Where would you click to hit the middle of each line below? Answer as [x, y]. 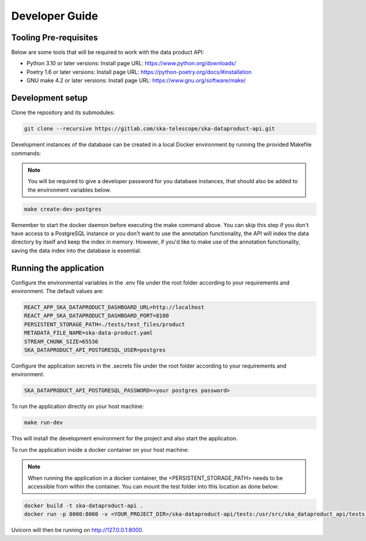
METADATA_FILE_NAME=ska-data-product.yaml [88, 333]
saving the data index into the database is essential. [76, 250]
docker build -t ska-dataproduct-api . [84, 506]
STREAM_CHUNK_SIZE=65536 [61, 341]
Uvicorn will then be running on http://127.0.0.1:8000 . [77, 530]
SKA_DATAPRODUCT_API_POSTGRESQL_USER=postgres [95, 350]
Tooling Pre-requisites [55, 38]
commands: [26, 153]
